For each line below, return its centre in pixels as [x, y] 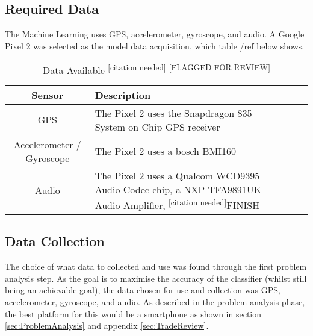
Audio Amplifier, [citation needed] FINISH [177, 204]
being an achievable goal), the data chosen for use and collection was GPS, [143, 290]
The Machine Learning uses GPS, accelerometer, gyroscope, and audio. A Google [155, 34]
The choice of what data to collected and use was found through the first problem [156, 266]
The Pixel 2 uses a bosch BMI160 [166, 151]
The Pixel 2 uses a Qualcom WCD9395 [177, 175]
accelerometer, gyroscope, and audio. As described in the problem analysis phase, [155, 302]
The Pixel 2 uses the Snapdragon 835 [173, 113]
